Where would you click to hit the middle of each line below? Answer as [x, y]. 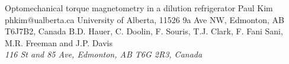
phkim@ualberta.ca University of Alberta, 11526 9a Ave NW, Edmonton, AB [144, 19]
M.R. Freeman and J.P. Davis [59, 42]
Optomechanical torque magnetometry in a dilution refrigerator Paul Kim [139, 8]
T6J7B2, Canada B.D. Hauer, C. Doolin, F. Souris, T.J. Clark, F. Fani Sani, [144, 31]
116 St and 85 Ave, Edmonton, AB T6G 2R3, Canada [104, 54]
